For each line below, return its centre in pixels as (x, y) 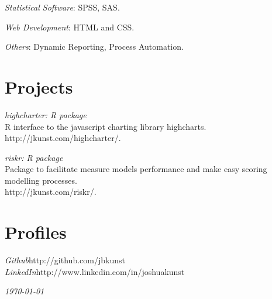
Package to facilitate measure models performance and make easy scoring (136, 169)
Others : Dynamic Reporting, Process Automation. (94, 47)
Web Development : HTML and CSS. (70, 27)
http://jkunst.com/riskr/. (51, 192)
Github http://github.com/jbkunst (65, 260)
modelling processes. (41, 180)
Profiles (36, 232)
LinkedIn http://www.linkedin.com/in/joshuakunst (95, 271)
